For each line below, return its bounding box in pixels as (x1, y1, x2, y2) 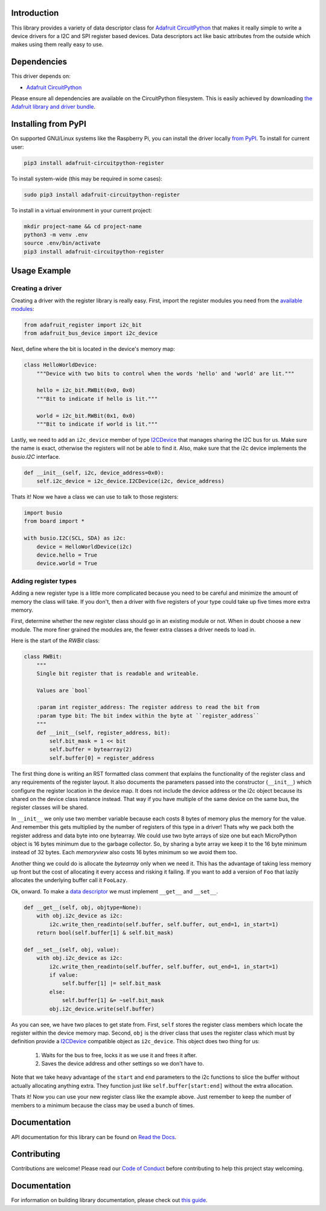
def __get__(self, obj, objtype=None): (24, 904, 142, 911)
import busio (24, 510, 63, 516)
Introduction (11, 8, 59, 18)
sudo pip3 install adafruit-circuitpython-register (24, 191, 181, 198)
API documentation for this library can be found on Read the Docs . (11, 1133, 177, 1140)
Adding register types (11, 577, 77, 585)
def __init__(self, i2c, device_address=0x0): (24, 469, 164, 476)
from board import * (24, 518, 85, 525)
